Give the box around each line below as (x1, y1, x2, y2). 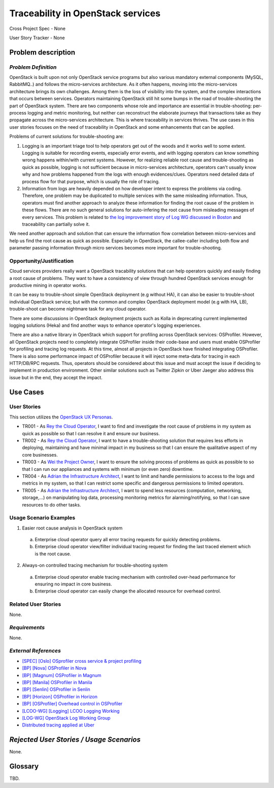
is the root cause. (35, 550, 71, 557)
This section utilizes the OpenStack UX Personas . (9, 414, 113, 420)
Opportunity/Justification (9, 257, 74, 264)
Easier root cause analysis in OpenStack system (22, 525, 123, 531)
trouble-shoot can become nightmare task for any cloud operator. (9, 306, 147, 312)
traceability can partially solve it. (22, 221, 90, 227)
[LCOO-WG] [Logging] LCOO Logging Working (22, 708, 120, 714)
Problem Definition (9, 64, 57, 71)
